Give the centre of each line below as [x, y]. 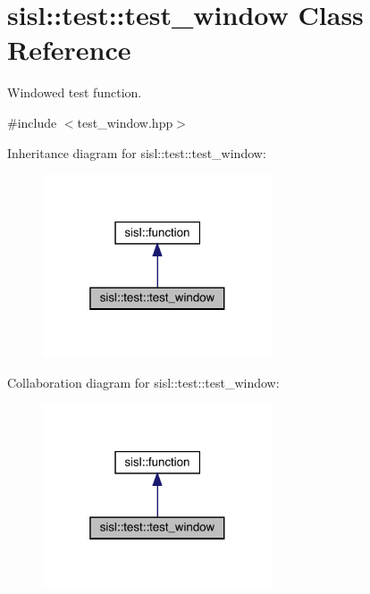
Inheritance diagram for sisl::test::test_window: [137, 152]
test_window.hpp [125, 122]
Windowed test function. [75, 92]
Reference [69, 50]
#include [32, 122]
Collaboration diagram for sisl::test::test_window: [143, 382]
